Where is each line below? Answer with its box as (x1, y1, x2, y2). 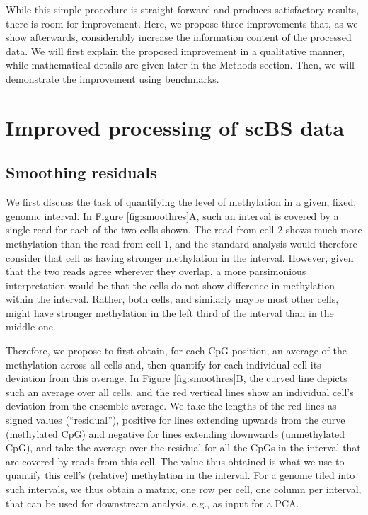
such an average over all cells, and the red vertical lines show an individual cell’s (6, 384, 354, 399)
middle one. (6, 319, 56, 334)
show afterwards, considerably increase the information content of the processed (6, 30, 352, 45)
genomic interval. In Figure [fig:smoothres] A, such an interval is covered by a (6, 208, 339, 223)
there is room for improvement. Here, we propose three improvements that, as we (6, 16, 358, 30)
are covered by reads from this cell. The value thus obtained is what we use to (6, 453, 345, 468)
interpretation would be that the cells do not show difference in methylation (6, 277, 335, 292)
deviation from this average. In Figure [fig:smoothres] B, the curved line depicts (6, 371, 347, 386)
